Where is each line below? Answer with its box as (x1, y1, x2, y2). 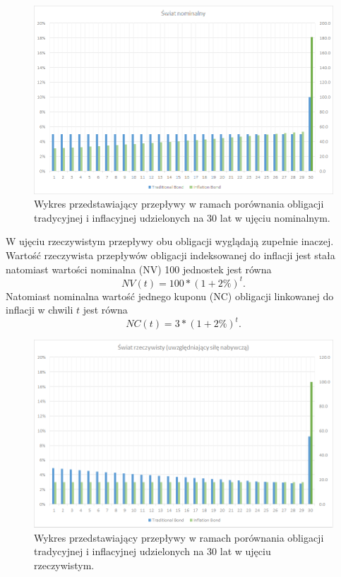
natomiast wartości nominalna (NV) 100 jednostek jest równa (6, 261, 272, 276)
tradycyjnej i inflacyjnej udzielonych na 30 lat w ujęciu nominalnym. (34, 210, 330, 225)
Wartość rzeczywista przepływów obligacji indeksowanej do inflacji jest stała (6, 248, 335, 263)
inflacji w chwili (6, 302, 73, 317)
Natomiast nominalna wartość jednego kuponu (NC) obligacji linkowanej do (6, 288, 334, 303)
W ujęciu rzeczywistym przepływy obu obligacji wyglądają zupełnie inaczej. (6, 234, 334, 249)
